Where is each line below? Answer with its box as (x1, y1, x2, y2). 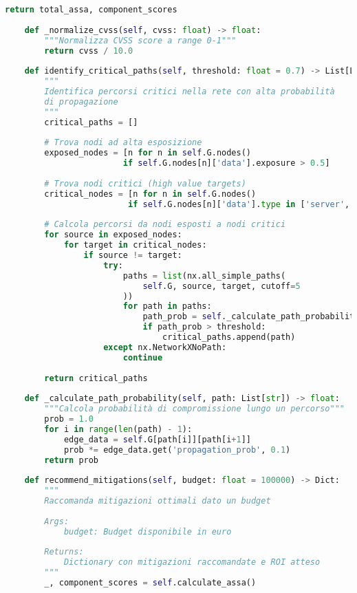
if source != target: (83, 250, 182, 260)
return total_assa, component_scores (5, 5, 177, 14)
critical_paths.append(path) (162, 332, 296, 342)
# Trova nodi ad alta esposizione (44, 138, 202, 148)
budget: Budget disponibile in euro (63, 526, 232, 537)
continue (122, 352, 163, 363)
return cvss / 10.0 (44, 45, 133, 56)
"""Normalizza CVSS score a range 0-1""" (44, 35, 237, 45)
